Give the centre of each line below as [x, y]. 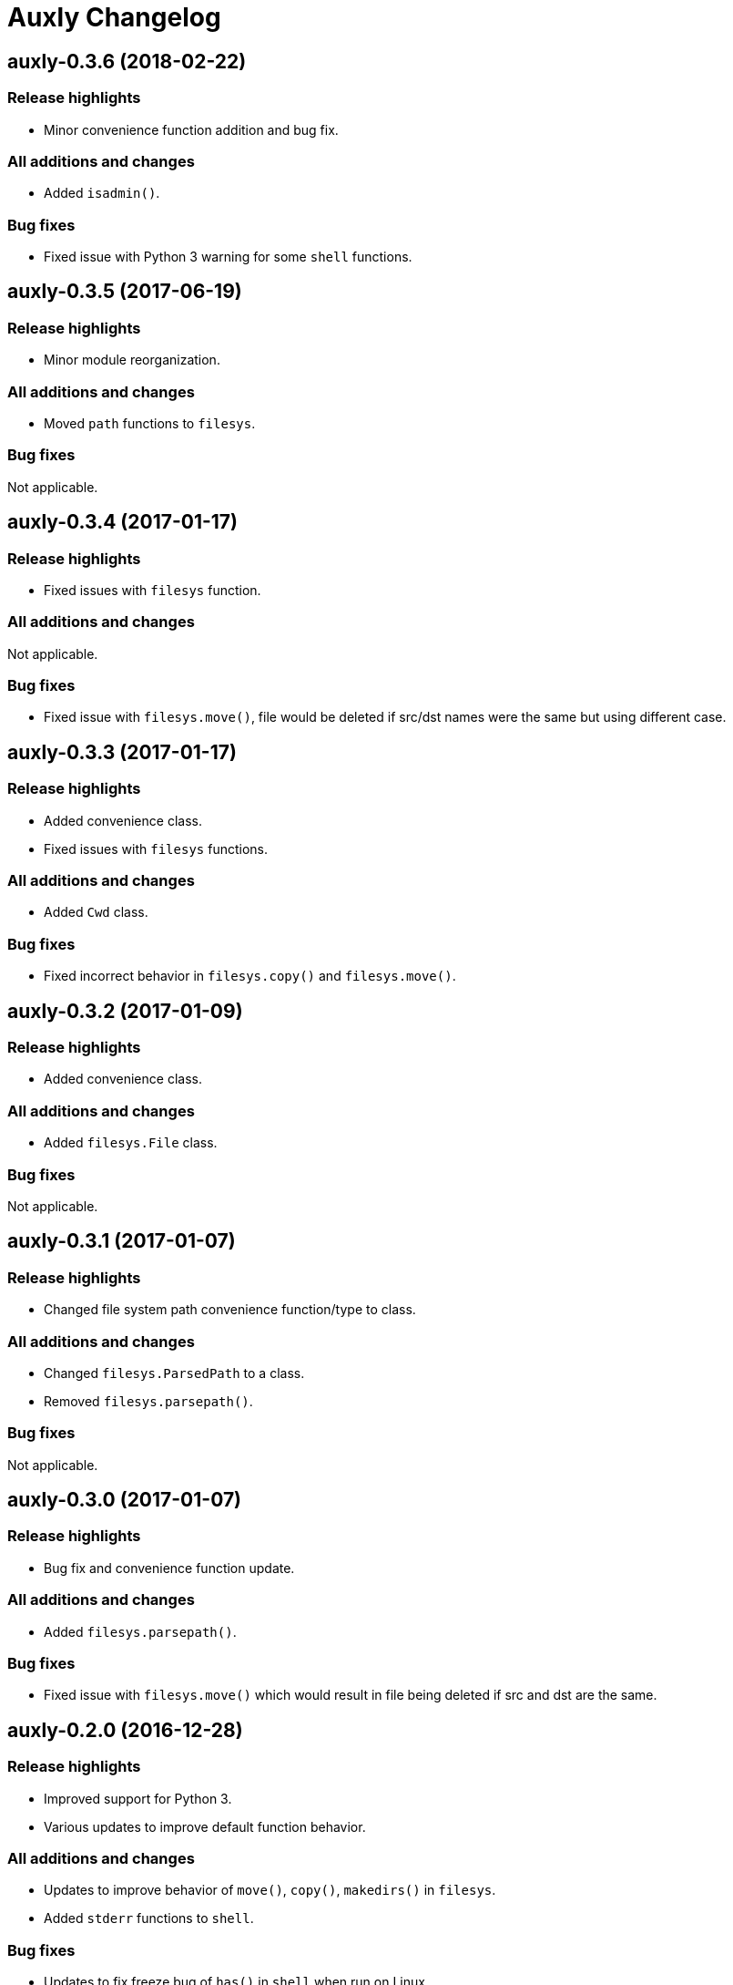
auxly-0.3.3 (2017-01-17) [122, 752]
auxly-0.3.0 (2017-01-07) [125, 1500]
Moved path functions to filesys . [150, 424]
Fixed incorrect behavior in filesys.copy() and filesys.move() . [250, 976]
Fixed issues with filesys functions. [156, 849]
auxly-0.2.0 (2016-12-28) [125, 1730]
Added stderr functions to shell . [149, 1918]
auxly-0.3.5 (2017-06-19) [125, 292]
